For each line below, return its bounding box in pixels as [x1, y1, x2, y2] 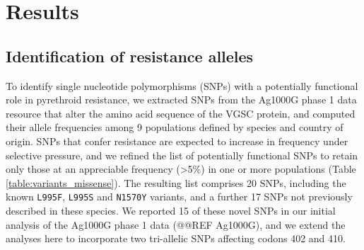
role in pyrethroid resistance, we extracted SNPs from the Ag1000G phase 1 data [6, 92, 357, 107]
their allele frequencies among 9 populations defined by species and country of [6, 120, 344, 135]
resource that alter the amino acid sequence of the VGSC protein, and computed [6, 106, 356, 120]
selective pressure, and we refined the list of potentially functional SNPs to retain [6, 147, 358, 162]
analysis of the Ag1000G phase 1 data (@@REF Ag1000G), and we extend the [6, 217, 346, 232]
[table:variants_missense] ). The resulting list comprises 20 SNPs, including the [6, 175, 346, 190]
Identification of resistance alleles [6, 45, 254, 67]
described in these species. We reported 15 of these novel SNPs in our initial [6, 203, 336, 217]
